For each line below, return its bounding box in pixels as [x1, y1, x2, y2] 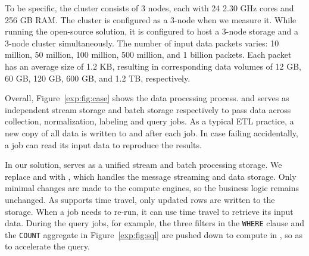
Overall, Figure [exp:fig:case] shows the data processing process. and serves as [5, 92, 289, 104]
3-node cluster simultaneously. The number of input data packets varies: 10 [5, 36, 279, 49]
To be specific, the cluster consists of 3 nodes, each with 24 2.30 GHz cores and [5, 2, 294, 14]
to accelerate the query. [5, 240, 90, 252]
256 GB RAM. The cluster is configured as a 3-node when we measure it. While [5, 13, 296, 26]
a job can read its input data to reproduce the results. [5, 138, 202, 151]
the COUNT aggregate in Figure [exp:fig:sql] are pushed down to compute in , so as [5, 228, 302, 241]
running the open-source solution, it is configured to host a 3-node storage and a [5, 25, 298, 38]
